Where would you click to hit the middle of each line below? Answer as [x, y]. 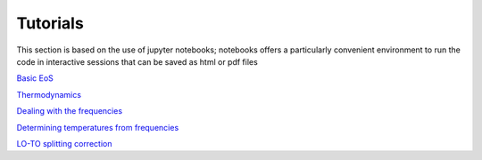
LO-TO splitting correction [64, 143]
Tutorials [50, 23]
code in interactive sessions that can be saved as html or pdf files [137, 61]
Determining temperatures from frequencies [98, 127]
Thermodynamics [49, 94]
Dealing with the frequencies [70, 111]
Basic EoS [35, 78]
